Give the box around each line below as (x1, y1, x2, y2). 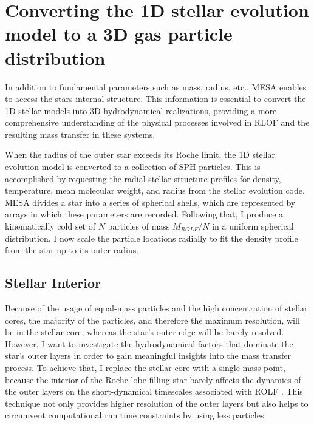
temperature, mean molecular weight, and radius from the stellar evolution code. (5, 184, 305, 197)
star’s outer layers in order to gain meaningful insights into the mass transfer (5, 349, 292, 362)
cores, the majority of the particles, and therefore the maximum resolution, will (5, 313, 300, 326)
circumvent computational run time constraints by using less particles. (5, 409, 267, 421)
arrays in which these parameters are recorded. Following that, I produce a (5, 208, 284, 220)
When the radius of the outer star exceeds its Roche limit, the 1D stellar (5, 148, 276, 161)
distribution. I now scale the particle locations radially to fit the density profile (5, 231, 298, 244)
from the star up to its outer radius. (5, 243, 139, 256)
